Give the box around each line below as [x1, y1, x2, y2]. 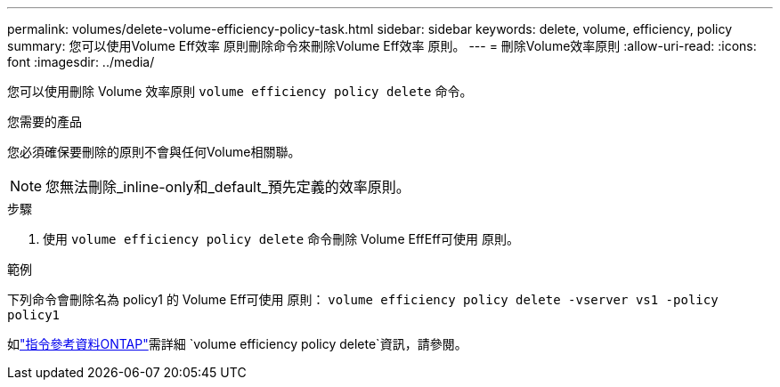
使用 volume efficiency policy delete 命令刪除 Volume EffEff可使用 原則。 [43, 231, 519, 246]
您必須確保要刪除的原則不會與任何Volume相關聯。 [7, 144, 301, 159]
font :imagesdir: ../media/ [7, 54, 155, 69]
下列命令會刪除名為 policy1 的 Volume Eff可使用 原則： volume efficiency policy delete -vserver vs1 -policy [7, 292, 719, 307]
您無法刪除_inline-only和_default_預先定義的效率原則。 [45, 178, 410, 196]
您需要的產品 [7, 114, 82, 129]
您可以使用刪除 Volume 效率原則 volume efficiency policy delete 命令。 [7, 84, 473, 99]
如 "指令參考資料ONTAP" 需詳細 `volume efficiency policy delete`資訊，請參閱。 [7, 336, 467, 351]
